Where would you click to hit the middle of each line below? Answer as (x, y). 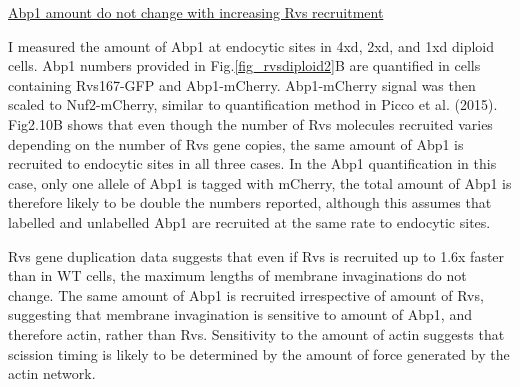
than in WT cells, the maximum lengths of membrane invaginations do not (237, 275)
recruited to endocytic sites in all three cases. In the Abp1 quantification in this (252, 163)
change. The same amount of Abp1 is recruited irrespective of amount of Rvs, (246, 294)
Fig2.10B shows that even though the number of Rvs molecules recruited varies (250, 123)
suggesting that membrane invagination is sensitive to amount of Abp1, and (240, 314)
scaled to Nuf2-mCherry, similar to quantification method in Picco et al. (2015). (253, 104)
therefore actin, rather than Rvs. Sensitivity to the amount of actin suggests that (256, 333)
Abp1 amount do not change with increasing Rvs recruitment (196, 12)
